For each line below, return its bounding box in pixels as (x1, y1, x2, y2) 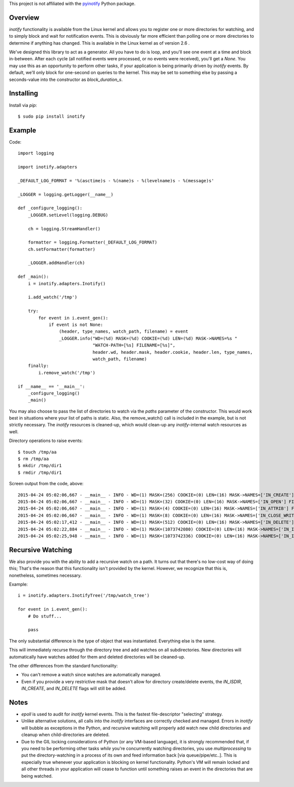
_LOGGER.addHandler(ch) (27, 260, 85, 266)
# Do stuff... (27, 613, 62, 619)
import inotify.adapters (18, 164, 77, 170)
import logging (18, 150, 54, 156)
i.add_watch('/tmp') (27, 295, 77, 300)
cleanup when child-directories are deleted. (21, 732, 110, 738)
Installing (9, 89, 39, 98)
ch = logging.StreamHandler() (27, 226, 100, 231)
